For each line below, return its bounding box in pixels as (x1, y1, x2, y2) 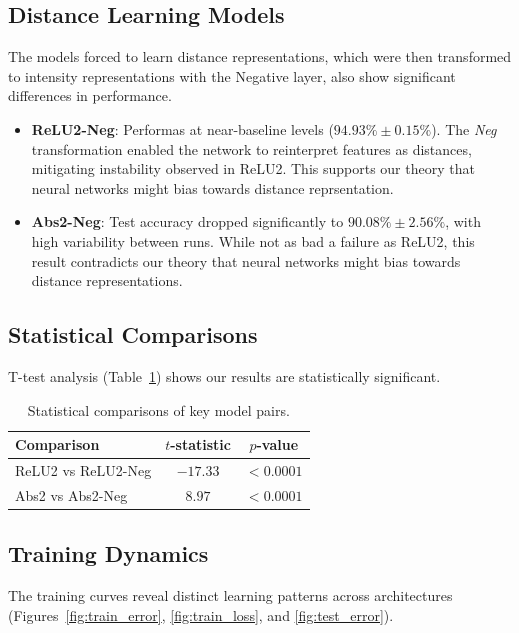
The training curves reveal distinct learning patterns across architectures (8, 585, 453, 606)
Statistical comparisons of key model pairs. (27, 399, 290, 420)
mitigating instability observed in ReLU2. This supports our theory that (31, 158, 475, 179)
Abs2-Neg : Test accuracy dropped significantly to (31, 211, 344, 232)
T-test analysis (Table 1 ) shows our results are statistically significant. (8, 365, 441, 386)
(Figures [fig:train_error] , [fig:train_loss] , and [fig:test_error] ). (8, 604, 394, 625)
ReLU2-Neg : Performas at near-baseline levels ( (31, 118, 334, 139)
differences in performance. (8, 85, 172, 106)
